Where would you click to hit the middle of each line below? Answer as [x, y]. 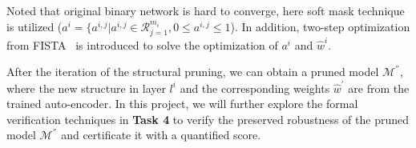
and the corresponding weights [255, 88]
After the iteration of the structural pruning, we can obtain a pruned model [193, 72]
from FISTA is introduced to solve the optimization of [142, 44]
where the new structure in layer [86, 88]
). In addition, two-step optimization [320, 26]
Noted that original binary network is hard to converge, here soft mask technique [206, 10]
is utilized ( [34, 26]
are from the [379, 88]
